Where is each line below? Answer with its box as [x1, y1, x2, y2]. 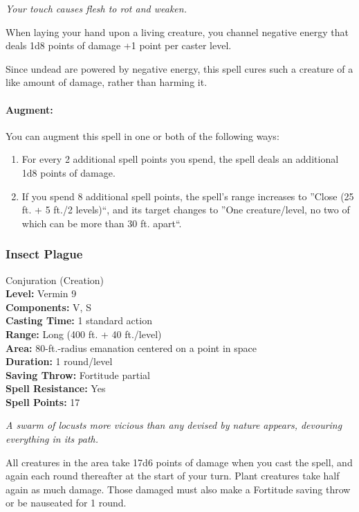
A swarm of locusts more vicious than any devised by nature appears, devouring [6, 418, 342, 432]
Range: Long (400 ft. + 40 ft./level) [6, 326, 162, 341]
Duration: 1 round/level [6, 354, 113, 369]
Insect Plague [6, 245, 83, 263]
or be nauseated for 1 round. [6, 495, 127, 510]
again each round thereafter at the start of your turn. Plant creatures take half [6, 468, 340, 483]
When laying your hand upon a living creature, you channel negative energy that [6, 24, 349, 39]
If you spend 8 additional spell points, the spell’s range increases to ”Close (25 [21, 188, 354, 203]
